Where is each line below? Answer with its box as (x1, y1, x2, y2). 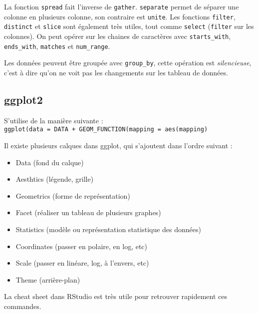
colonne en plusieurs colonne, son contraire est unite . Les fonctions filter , (4, 11, 236, 21)
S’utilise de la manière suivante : (4, 115, 103, 125)
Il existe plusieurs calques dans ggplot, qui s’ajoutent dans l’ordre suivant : (4, 140, 233, 150)
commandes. (4, 301, 41, 311)
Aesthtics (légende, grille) (15, 174, 94, 184)
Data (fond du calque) (15, 157, 84, 167)
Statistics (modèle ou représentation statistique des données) (15, 224, 202, 234)
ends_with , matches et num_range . (4, 40, 110, 51)
